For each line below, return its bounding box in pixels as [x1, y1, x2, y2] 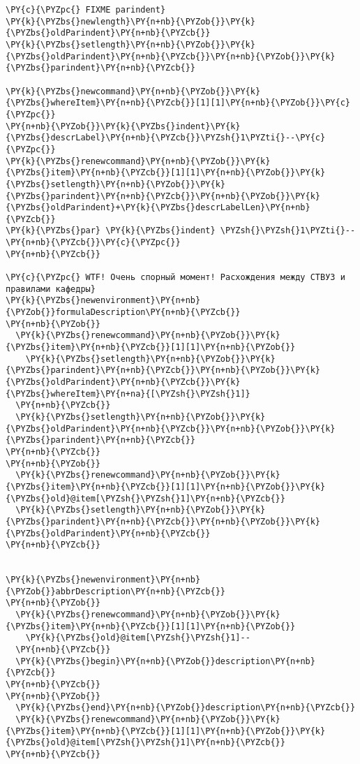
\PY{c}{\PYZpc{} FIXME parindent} [6, 5, 166, 15]
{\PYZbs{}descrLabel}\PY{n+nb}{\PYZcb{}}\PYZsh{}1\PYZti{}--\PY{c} [6, 133, 326, 143]
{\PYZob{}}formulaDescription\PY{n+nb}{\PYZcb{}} [6, 307, 241, 318]
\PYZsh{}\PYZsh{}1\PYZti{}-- [220, 226, 356, 236]
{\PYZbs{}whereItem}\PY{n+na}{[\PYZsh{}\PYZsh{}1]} [6, 388, 250, 399]
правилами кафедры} [6, 284, 96, 294]
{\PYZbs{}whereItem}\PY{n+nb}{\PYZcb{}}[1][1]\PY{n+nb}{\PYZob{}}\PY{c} [6, 98, 350, 108]
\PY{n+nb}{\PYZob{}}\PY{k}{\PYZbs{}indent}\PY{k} [6, 121, 241, 131]
